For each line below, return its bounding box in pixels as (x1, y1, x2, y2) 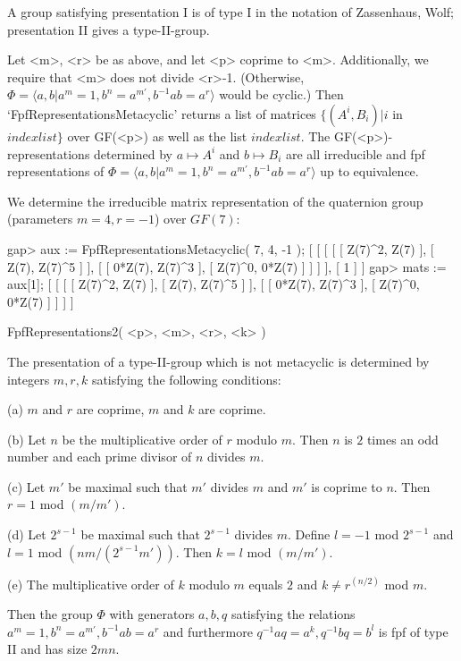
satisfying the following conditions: (91, 369, 281, 388)
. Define (288, 525, 331, 544)
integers (7, 369, 50, 388)
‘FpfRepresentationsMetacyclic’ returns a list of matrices (7, 104, 316, 123)
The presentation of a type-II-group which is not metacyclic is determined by (7, 352, 430, 370)
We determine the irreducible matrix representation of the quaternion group (7, 191, 423, 210)
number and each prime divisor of (7, 447, 192, 466)
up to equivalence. (320, 162, 419, 181)
